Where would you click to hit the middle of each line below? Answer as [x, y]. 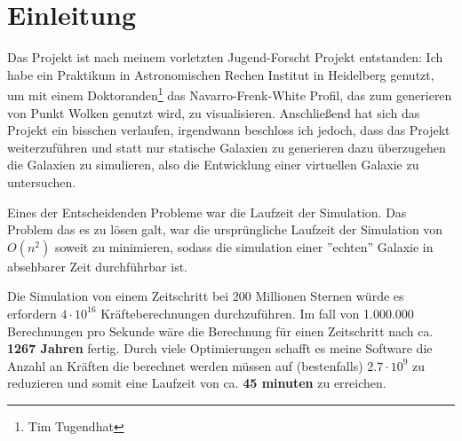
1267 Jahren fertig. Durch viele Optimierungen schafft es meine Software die [220, 348]
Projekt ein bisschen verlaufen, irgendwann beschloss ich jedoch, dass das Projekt [229, 130]
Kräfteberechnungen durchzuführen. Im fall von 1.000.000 [257, 313]
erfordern [32, 313]
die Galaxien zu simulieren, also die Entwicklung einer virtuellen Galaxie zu [213, 165]
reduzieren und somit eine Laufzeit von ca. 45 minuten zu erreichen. [197, 383]
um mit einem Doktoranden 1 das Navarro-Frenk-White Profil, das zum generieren [230, 94]
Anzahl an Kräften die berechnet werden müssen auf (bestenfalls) [185, 365]
